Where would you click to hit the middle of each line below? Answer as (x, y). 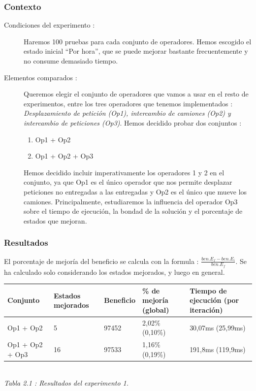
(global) (156, 310)
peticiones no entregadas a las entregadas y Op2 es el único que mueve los (135, 191)
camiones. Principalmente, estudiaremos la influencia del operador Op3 (131, 201)
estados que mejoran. (55, 220)
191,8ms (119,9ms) (218, 349)
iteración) (206, 310)
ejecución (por (214, 300)
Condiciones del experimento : (49, 25)
